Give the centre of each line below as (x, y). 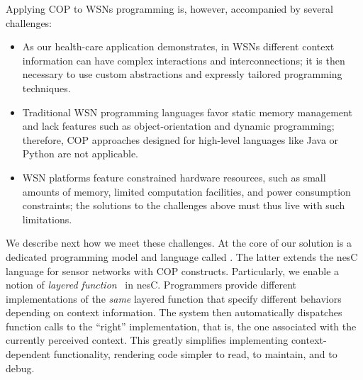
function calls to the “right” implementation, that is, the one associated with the (181, 326)
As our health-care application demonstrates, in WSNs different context (178, 46)
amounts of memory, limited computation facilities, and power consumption (186, 191)
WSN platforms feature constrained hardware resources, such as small (174, 177)
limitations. (47, 219)
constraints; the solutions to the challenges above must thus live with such (184, 205)
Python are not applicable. (80, 153)
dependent (28, 354)
